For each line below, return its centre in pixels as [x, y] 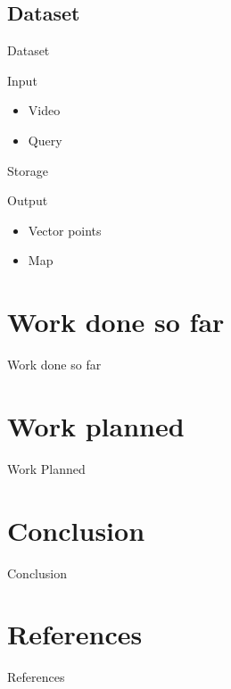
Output [28, 200]
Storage [28, 170]
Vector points [65, 230]
